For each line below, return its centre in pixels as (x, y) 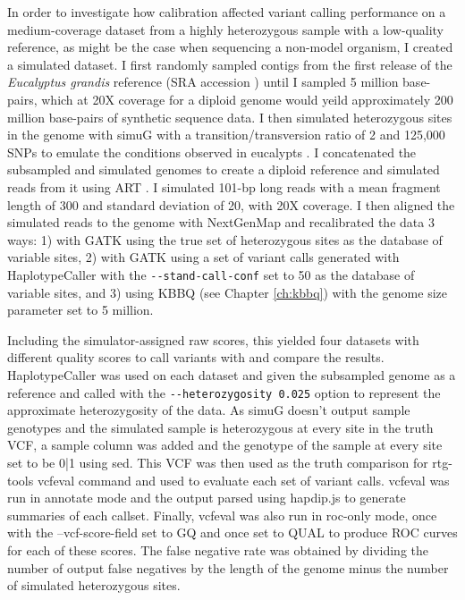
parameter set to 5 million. (80, 310)
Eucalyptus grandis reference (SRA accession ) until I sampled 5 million (203, 82)
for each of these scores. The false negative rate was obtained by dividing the (218, 549)
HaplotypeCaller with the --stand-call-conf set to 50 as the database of (211, 274)
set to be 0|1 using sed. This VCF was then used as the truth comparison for (218, 462)
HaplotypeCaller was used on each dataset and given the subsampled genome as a (232, 374)
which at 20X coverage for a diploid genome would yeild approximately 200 (247, 99)
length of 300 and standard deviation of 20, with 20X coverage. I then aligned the (231, 204)
